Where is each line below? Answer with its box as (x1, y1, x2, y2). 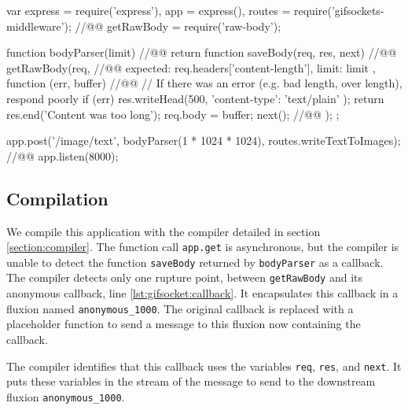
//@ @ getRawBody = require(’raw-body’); (75, 17, 281, 34)
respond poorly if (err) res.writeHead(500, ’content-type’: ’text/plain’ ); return (6, 90, 384, 106)
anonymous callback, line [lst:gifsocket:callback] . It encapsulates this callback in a (6, 285, 399, 301)
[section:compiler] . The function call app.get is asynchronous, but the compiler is (6, 238, 399, 255)
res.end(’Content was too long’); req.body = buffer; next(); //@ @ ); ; (6, 105, 340, 122)
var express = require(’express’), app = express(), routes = (6, 2, 291, 18)
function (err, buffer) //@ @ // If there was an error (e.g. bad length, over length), (6, 75, 402, 91)
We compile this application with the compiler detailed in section (6, 223, 321, 239)
